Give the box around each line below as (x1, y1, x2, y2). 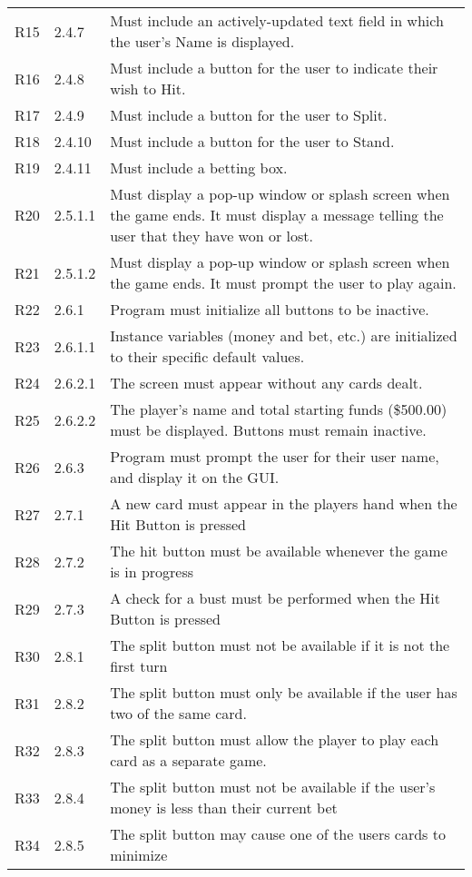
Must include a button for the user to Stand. (110, 131, 395, 152)
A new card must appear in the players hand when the (110, 493, 457, 514)
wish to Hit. (110, 78, 186, 99)
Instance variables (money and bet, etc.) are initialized (110, 325, 457, 346)
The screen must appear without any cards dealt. (110, 372, 423, 393)
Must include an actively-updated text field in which (110, 10, 444, 31)
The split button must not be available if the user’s (110, 776, 436, 797)
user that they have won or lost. (110, 225, 313, 246)
